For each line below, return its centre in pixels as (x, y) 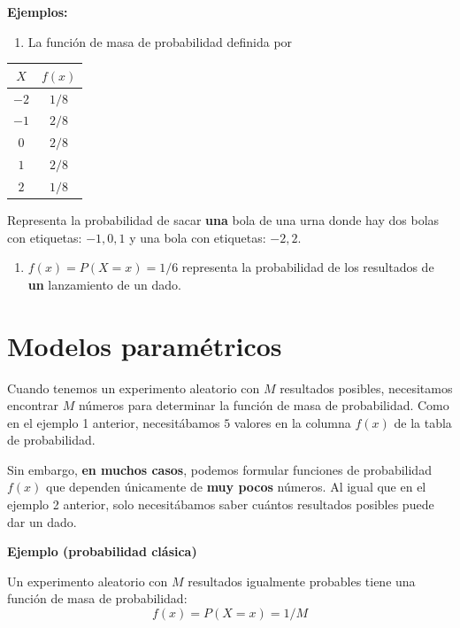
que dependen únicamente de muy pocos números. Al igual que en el (236, 487)
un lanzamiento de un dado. (104, 284)
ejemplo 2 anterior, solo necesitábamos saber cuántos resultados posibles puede (221, 504)
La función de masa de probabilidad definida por (160, 41)
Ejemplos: (38, 12)
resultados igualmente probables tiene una (302, 581)
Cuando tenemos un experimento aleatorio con (134, 388)
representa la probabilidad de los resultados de (308, 267)
